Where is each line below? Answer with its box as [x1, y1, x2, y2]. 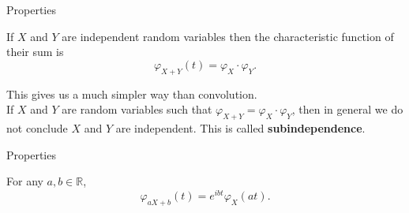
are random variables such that [62, 101, 212, 118]
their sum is [6, 43, 64, 60]
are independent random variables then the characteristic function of [62, 28, 394, 44]
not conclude [6, 119, 68, 136]
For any [6, 173, 43, 189]
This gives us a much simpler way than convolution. [6, 85, 257, 102]
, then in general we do [291, 101, 403, 118]
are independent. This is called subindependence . [115, 119, 366, 136]
